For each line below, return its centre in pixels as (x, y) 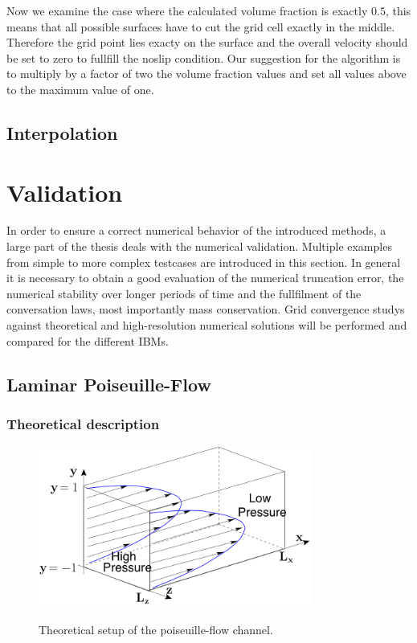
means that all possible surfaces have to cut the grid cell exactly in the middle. (201, 26)
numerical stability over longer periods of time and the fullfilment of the (184, 293)
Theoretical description (83, 423)
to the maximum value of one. (80, 89)
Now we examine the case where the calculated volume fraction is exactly (187, 10)
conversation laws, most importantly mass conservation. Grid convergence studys (206, 309)
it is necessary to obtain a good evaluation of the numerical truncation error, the (205, 278)
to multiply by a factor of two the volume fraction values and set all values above (206, 74)
